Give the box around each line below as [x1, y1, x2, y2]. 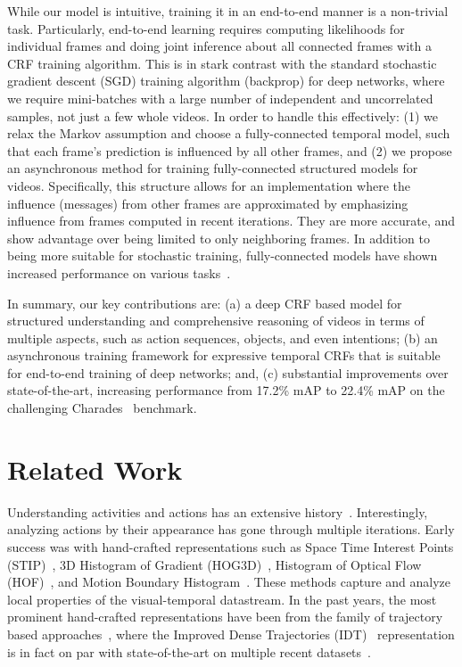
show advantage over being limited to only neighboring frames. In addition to [7, 228, 430, 247]
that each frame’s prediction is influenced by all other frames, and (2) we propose [7, 141, 452, 160]
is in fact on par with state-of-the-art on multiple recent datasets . [7, 642, 371, 661]
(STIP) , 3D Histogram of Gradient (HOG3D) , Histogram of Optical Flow [7, 555, 422, 573]
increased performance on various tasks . [7, 263, 231, 282]
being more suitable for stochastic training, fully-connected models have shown [7, 246, 438, 265]
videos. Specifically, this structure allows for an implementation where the [7, 176, 410, 194]
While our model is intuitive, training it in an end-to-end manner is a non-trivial [7, 2, 449, 20]
